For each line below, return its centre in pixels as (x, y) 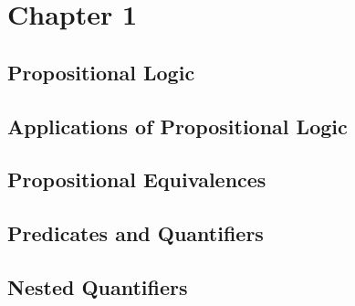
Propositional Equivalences (137, 179)
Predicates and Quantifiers (136, 233)
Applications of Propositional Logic (177, 126)
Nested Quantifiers (98, 286)
